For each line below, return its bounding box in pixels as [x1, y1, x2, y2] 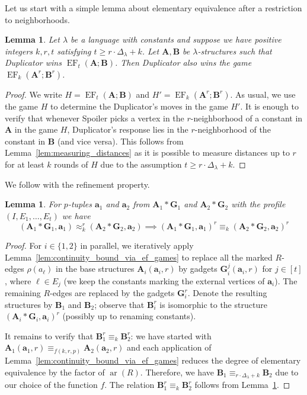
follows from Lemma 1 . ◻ [194, 378, 290, 391]
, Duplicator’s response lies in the [67, 123, 188, 136]
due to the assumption [100, 158, 182, 170]
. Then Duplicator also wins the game [115, 56, 252, 69]
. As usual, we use [230, 88, 296, 100]
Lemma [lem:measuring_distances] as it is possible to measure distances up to [5, 146, 290, 159]
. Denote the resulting [187, 287, 267, 299]
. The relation [104, 378, 155, 391]
